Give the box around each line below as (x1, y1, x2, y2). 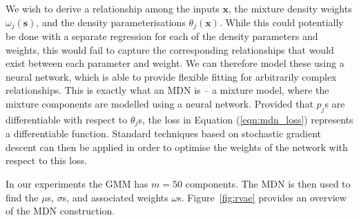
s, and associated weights (62, 190, 168, 204)
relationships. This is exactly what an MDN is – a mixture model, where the (6, 83, 329, 97)
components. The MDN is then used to (185, 177, 351, 191)
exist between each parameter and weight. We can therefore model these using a (6, 56, 345, 70)
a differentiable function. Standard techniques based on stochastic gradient (6, 126, 322, 141)
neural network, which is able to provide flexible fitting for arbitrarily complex (6, 69, 337, 83)
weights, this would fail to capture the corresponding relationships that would (6, 42, 334, 57)
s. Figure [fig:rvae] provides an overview (177, 190, 347, 204)
